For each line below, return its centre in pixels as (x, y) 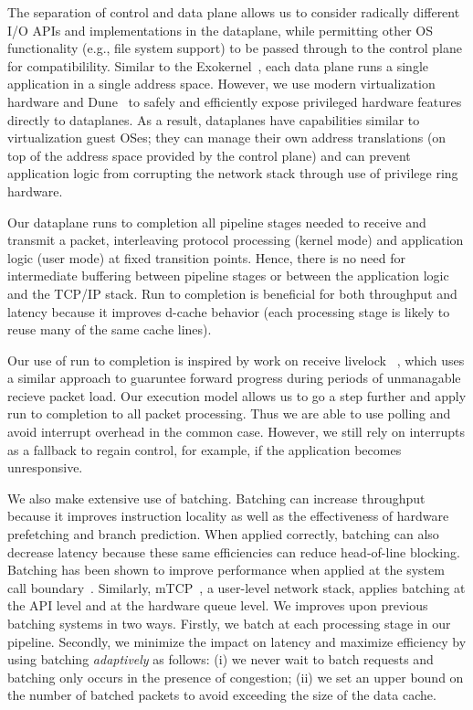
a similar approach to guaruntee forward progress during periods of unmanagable (234, 378)
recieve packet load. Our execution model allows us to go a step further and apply (237, 395)
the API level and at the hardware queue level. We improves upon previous (218, 605)
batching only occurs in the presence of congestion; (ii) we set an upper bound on (236, 677)
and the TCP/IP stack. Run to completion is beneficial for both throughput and (232, 293)
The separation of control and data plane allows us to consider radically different (234, 12)
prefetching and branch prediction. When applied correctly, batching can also (223, 534)
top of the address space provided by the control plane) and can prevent (209, 155)
